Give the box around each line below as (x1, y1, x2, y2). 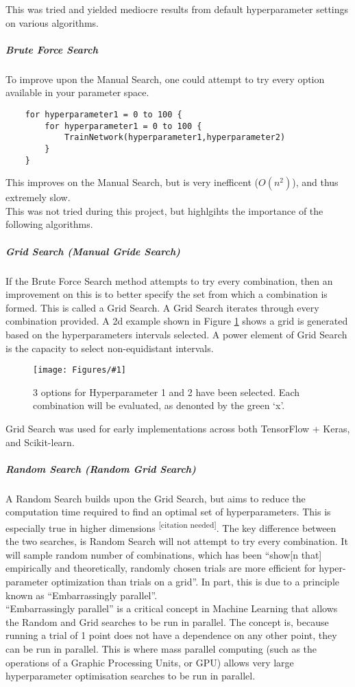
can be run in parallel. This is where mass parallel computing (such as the (5, 641, 317, 655)
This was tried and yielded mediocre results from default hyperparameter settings (5, 2, 349, 16)
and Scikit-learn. (5, 434, 75, 449)
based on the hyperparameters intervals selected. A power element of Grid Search (5, 327, 347, 341)
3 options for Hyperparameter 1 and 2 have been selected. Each (33, 384, 299, 399)
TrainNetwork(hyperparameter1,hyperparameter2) (64, 132, 286, 143)
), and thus (292, 175, 339, 189)
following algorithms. (5, 217, 93, 231)
